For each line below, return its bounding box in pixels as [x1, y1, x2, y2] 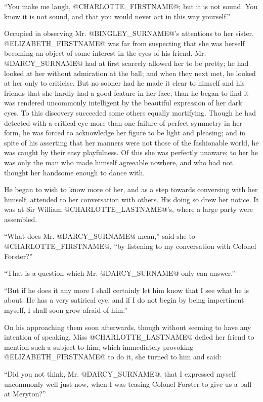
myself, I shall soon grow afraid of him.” [4, 305, 127, 315]
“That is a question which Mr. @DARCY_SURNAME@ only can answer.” [4, 268, 235, 278]
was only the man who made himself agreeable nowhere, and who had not [4, 157, 233, 167]
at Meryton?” [4, 388, 46, 399]
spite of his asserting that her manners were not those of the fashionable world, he [4, 137, 259, 148]
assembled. [4, 213, 37, 224]
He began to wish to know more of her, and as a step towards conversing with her [4, 184, 258, 195]
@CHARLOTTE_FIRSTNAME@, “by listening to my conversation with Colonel [4, 241, 256, 251]
